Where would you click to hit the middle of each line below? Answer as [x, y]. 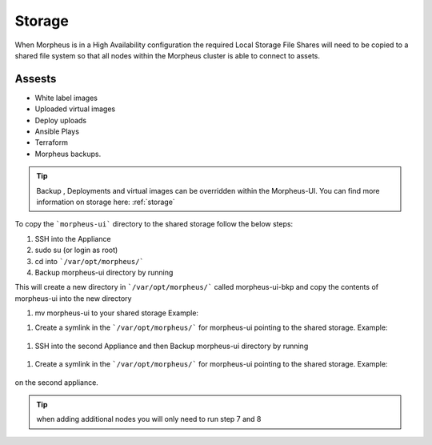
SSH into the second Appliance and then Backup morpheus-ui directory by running [172, 346]
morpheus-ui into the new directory [73, 298]
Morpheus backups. [68, 154]
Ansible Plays [57, 131]
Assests [36, 79]
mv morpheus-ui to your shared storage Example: [117, 313]
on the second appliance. [57, 382]
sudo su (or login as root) [76, 250]
